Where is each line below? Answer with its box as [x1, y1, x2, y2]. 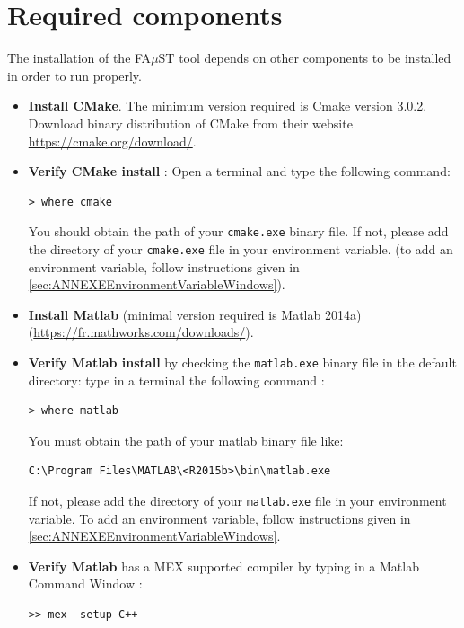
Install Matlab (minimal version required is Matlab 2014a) [28, 305, 362, 323]
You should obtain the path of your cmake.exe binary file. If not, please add [28, 222, 449, 241]
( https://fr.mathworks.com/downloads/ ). [28, 323, 254, 341]
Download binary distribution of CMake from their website [28, 113, 353, 132]
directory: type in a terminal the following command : [28, 370, 325, 389]
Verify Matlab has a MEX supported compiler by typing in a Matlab [28, 556, 419, 575]
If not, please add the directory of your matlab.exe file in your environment [28, 491, 447, 509]
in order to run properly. [7, 66, 142, 84]
